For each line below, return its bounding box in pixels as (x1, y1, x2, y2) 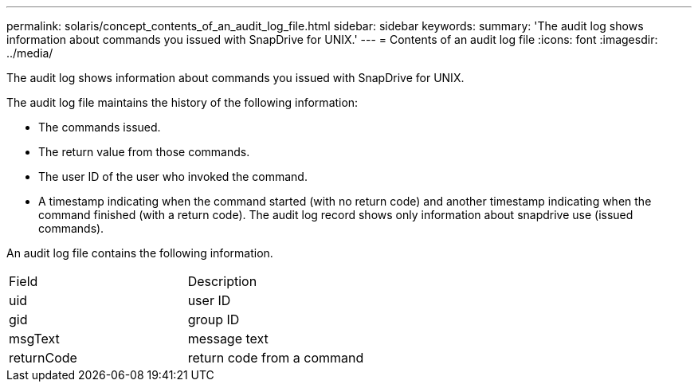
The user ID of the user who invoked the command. (38, 170, 308, 183)
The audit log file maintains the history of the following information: (6, 96, 359, 109)
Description (187, 273, 257, 289)
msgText (9, 331, 60, 347)
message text (187, 331, 269, 347)
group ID (187, 312, 240, 327)
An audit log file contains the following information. (6, 246, 273, 260)
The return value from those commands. (38, 145, 250, 159)
